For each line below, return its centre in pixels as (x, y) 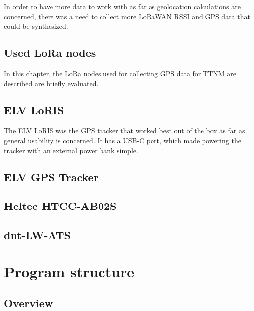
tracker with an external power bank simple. (71, 150)
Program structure (69, 271)
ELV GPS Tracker (51, 177)
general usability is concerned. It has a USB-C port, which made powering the (123, 140)
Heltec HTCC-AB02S (60, 206)
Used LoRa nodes (50, 53)
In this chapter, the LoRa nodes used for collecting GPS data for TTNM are (120, 73)
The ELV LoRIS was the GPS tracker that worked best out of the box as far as (125, 130)
